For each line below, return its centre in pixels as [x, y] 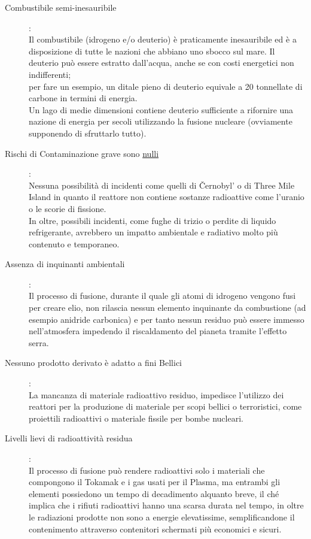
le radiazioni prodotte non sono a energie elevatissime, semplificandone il [162, 517]
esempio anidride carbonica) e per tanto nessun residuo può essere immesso [167, 319]
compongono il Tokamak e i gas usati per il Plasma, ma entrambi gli [155, 482]
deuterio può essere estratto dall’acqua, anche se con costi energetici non [161, 63]
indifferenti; [50, 74]
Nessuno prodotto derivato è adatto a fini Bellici [93, 363]
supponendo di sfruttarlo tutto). [88, 133]
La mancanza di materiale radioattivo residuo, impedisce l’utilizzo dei [156, 394]
